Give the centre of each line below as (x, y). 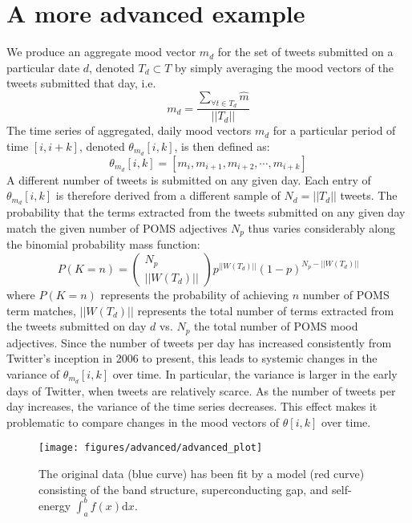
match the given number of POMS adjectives (117, 227)
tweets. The (369, 195)
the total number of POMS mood (276, 326)
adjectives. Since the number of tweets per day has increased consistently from (199, 342)
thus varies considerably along (322, 227)
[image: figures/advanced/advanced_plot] (151, 448)
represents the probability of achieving (194, 294)
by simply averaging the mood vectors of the (284, 67)
